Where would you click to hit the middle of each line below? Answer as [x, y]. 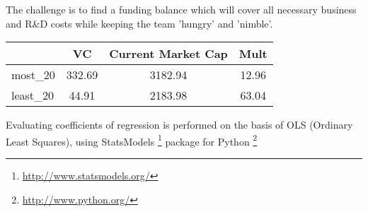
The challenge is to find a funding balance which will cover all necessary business [181, 9]
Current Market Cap [168, 54]
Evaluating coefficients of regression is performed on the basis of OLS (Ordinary [179, 125]
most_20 [33, 75]
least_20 [33, 95]
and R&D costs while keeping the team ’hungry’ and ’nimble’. [139, 23]
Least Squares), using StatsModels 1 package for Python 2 [132, 140]
